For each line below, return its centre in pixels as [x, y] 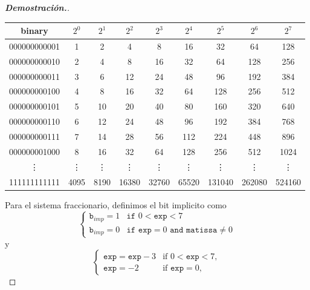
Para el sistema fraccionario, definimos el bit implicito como [116, 204]
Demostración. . [37, 7]
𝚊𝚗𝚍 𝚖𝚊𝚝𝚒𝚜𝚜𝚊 [194, 230]
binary [34, 31]
